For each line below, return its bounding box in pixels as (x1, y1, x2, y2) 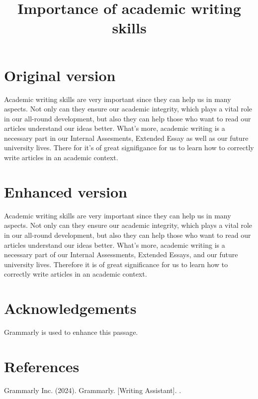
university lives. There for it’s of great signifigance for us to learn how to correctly (4, 142, 254, 153)
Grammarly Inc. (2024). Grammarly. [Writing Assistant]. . (4, 385, 181, 395)
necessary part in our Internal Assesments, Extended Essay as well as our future (4, 132, 249, 143)
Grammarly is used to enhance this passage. (4, 327, 138, 337)
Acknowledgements (4, 298, 137, 318)
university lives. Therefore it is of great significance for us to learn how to (4, 259, 228, 269)
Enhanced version (4, 181, 127, 201)
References (4, 356, 80, 376)
